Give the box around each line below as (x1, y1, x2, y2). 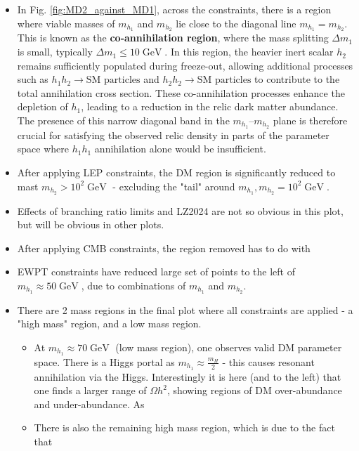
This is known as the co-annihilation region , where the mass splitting (17, 30, 329, 45)
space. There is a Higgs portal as (34, 354, 175, 369)
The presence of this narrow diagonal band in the (17, 113, 230, 128)
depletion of (17, 99, 68, 114)
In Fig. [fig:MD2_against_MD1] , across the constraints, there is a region (17, 2, 332, 16)
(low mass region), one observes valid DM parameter (115, 339, 342, 354)
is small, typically (17, 44, 93, 59)
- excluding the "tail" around (112, 178, 235, 193)
